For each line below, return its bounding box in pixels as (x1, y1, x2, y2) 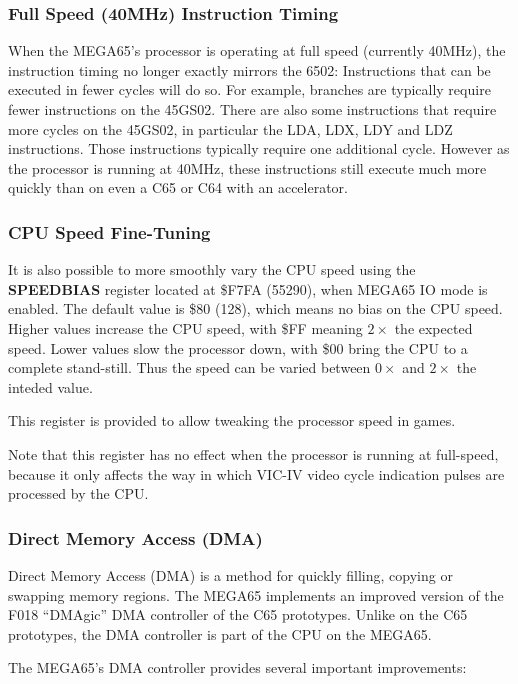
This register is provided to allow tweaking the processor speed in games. (8, 410, 456, 431)
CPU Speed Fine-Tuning (8, 219, 211, 244)
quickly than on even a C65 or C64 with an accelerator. (8, 177, 348, 198)
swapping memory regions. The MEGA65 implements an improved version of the (8, 584, 504, 605)
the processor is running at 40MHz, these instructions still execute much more (8, 157, 487, 178)
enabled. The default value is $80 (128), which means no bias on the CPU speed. (8, 298, 503, 319)
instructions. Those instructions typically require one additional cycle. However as (8, 138, 510, 159)
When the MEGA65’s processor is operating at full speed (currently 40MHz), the (8, 40, 506, 61)
